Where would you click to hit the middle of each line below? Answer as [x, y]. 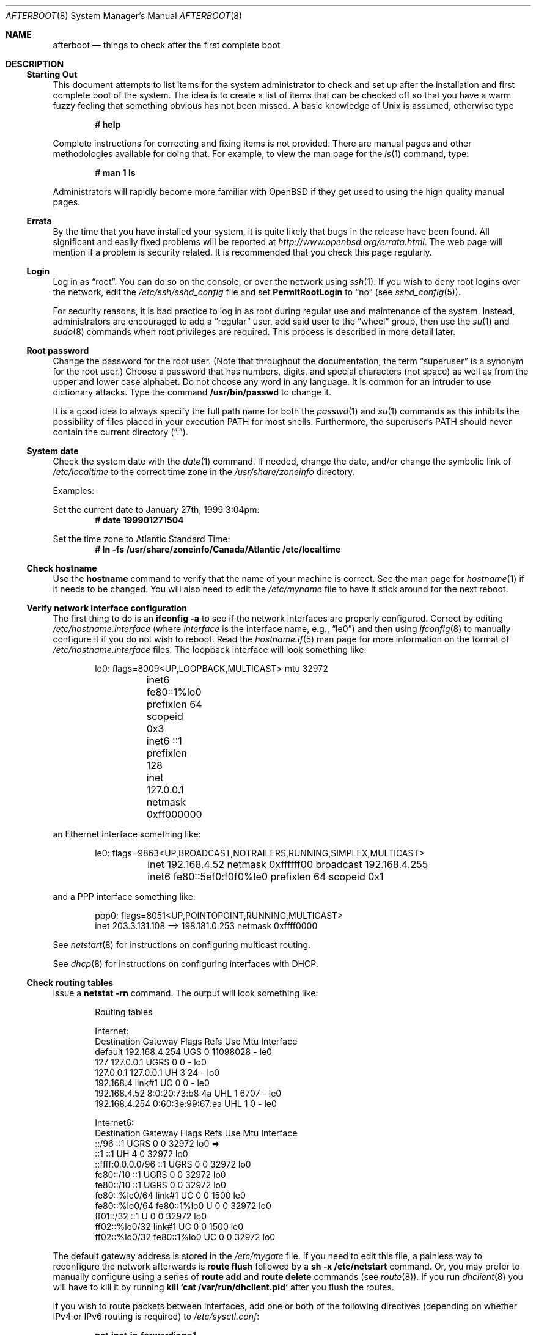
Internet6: [115, 1123]
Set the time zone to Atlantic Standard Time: [141, 539]
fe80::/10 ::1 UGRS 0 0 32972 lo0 [160, 1185]
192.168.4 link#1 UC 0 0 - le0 [152, 1083]
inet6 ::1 [164, 741]
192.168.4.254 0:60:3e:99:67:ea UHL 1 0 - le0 [186, 1104]
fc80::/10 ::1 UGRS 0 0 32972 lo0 [160, 1175]
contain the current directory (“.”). [120, 432]
